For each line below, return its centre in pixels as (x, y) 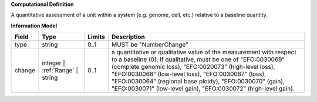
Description (128, 37)
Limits (96, 37)
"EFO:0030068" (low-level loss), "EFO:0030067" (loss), (189, 74)
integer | (54, 63)
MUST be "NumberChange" (150, 45)
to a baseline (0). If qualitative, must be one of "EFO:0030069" (198, 59)
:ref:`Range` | (60, 71)
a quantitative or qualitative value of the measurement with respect (204, 52)
